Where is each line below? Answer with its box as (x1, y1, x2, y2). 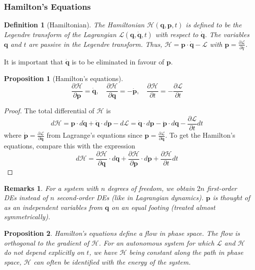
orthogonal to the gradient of (4, 237, 89, 248)
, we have (89, 247, 117, 257)
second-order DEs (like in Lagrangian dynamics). (57, 192, 204, 203)
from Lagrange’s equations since (46, 130, 143, 140)
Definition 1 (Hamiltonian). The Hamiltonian (4, 20, 145, 30)
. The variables (205, 29, 250, 39)
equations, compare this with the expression (4, 141, 135, 151)
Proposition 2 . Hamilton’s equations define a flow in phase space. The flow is (4, 228, 240, 238)
